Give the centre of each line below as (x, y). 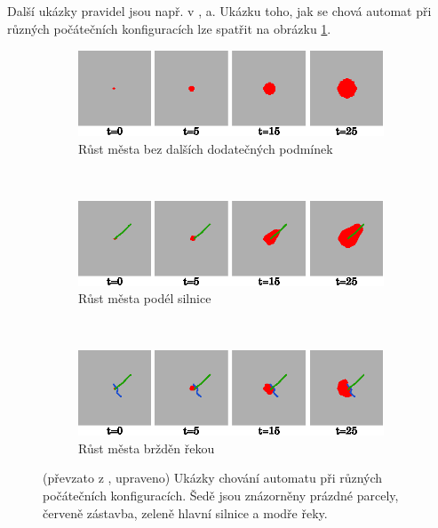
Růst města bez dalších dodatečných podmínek (206, 148)
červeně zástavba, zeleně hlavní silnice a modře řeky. (185, 512)
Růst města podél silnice (145, 298)
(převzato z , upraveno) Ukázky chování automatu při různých (213, 478)
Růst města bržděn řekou (147, 448)
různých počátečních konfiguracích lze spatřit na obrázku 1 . (169, 28)
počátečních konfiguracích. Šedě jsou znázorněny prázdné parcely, (221, 495)
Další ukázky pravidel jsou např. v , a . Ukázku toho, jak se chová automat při (219, 11)
